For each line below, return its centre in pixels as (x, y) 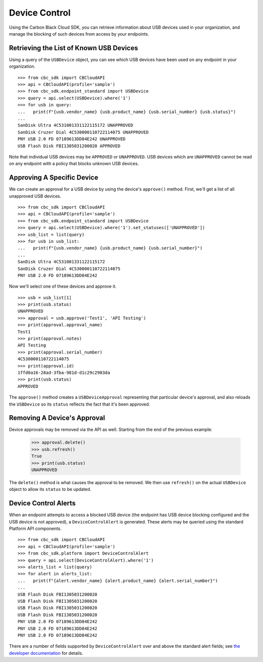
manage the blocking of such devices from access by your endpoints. (79, 34)
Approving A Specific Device (54, 178)
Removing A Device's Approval (57, 418)
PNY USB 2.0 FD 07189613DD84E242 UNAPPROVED (72, 139)
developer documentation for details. (46, 653)
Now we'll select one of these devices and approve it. (63, 286)
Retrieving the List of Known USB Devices (74, 48)
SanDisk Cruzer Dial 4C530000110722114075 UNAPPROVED (83, 132)
